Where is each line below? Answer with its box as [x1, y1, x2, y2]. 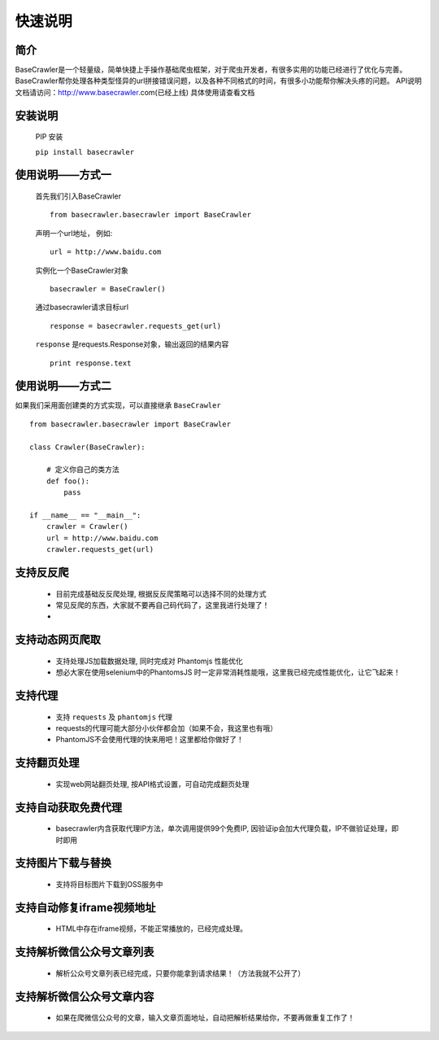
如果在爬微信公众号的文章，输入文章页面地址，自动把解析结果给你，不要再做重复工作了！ [55, 1013, 355, 1023]
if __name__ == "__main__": [29, 510, 141, 520]
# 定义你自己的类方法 [46, 465, 120, 474]
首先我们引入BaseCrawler [35, 191, 122, 201]
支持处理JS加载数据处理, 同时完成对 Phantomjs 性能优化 [55, 656, 244, 666]
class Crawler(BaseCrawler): [29, 442, 146, 452]
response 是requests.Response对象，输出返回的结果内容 [35, 339, 229, 349]
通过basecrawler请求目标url [35, 302, 129, 312]
